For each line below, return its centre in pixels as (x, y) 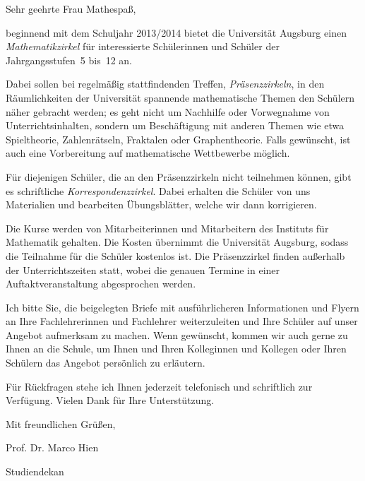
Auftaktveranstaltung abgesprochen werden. (101, 284)
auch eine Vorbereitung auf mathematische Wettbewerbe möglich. (148, 153)
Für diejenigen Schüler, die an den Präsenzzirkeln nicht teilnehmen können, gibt (179, 176)
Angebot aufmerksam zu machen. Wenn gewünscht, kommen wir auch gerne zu (177, 334)
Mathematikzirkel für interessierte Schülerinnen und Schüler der (143, 46)
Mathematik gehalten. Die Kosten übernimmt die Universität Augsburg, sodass (177, 242)
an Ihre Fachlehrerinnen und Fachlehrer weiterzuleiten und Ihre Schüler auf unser (182, 321)
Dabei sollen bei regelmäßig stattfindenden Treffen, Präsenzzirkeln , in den (165, 84)
